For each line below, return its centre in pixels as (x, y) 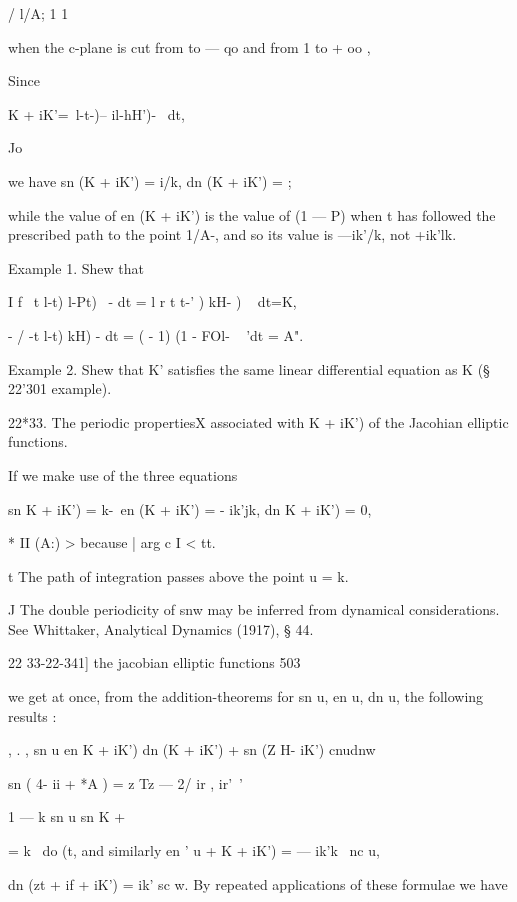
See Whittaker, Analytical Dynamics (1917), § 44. (161, 628)
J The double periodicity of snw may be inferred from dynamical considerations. (254, 609)
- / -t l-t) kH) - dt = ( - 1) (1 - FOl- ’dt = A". (156, 334)
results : (32, 715)
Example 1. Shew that (76, 267)
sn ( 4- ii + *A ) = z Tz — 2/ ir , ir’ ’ (126, 782)
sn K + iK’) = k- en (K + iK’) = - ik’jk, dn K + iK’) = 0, (190, 508)
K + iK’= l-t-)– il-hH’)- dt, (96, 113)
